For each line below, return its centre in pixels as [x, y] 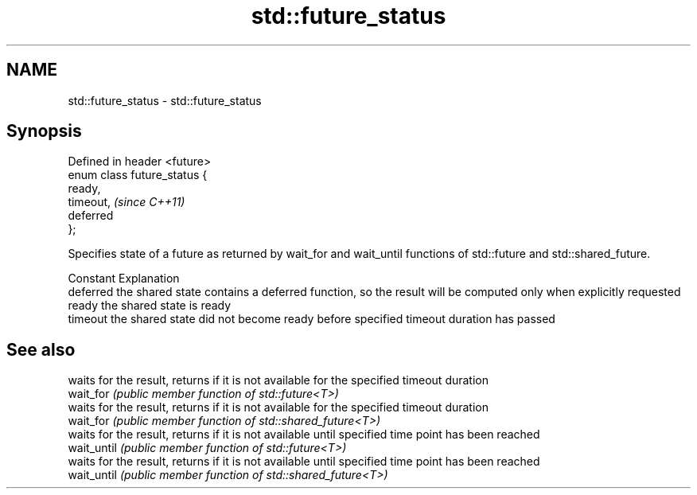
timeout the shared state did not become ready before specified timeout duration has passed [312, 319]
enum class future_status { [138, 175]
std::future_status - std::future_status [165, 100]
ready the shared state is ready [150, 306]
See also [41, 349]
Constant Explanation [124, 279]
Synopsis [44, 131]
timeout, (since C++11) [127, 202]
